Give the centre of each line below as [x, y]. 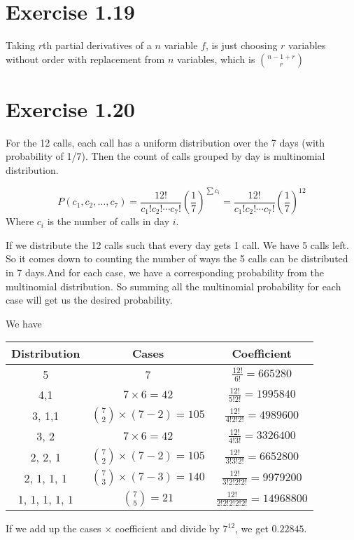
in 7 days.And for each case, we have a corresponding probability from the [165, 272]
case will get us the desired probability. [89, 300]
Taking [21, 45]
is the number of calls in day [108, 221]
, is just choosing [241, 45]
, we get [252, 528]
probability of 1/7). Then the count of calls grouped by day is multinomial [165, 156]
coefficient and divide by [167, 528]
